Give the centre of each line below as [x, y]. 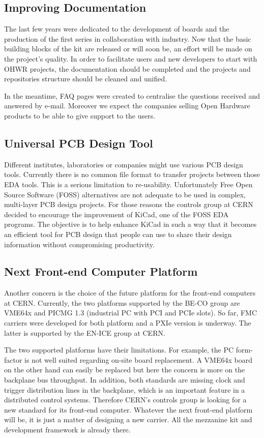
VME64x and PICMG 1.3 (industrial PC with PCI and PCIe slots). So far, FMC [131, 313]
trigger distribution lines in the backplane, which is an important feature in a [125, 389]
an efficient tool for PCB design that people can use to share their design [118, 234]
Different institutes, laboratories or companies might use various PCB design [124, 164]
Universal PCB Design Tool [79, 143]
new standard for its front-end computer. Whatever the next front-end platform [128, 409]
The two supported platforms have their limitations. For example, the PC [119, 350]
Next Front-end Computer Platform [101, 271]
